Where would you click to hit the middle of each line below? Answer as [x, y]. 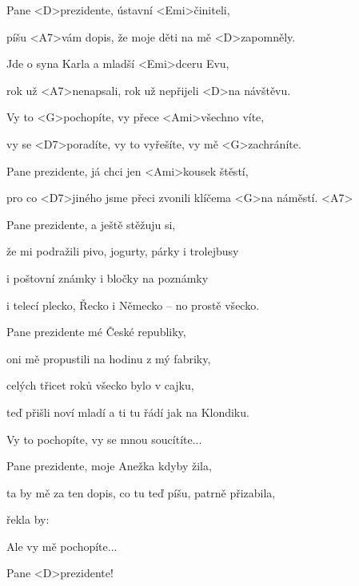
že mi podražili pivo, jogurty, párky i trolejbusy [123, 251]
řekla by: [28, 519]
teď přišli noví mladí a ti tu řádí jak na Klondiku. [128, 412]
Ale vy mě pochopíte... [62, 546]
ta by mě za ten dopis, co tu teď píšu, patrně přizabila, [141, 492]
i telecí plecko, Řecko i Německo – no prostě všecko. [133, 305]
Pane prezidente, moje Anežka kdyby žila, [109, 466]
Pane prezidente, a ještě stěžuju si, [91, 224]
